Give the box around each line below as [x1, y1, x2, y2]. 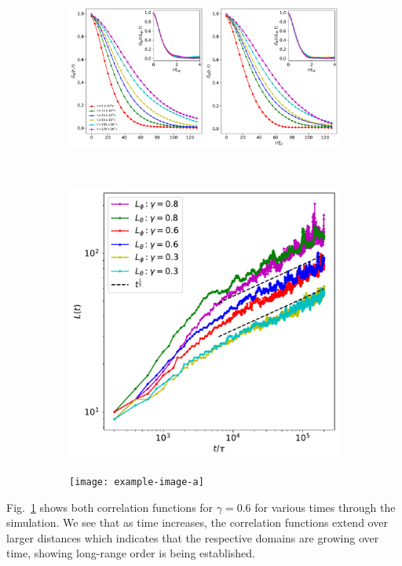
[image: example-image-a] [69, 476, 204, 487]
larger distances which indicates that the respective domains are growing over [6, 529, 379, 546]
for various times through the [254, 498, 396, 515]
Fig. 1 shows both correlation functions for [6, 498, 214, 515]
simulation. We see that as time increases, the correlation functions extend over [6, 514, 388, 531]
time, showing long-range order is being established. [6, 545, 255, 561]
